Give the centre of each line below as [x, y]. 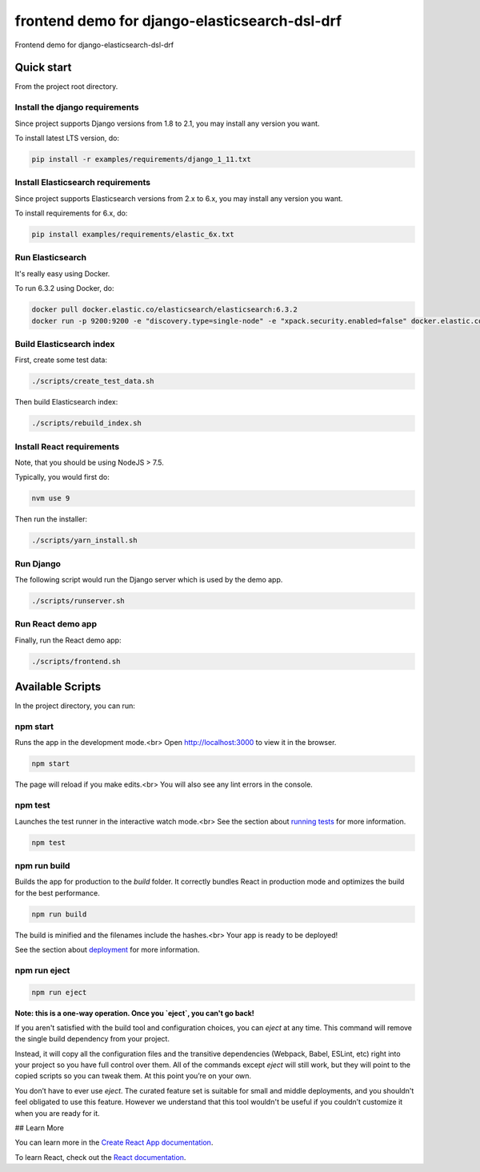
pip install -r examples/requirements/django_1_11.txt [141, 159]
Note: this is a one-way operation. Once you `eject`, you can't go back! [135, 1013]
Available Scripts [58, 687]
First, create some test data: [61, 360]
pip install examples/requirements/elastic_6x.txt [133, 235]
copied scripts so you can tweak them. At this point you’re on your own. [133, 1076]
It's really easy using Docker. [62, 273]
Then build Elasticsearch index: [66, 402]
